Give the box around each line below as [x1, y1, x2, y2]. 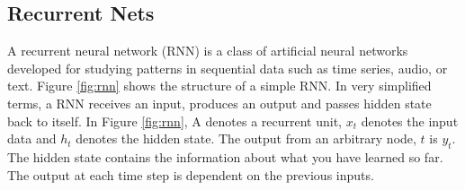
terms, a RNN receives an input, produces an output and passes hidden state [7, 93, 432, 112]
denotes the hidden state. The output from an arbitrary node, [76, 129, 416, 148]
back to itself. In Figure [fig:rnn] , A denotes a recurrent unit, [7, 111, 342, 130]
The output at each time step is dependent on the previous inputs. [7, 165, 374, 184]
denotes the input [361, 111, 459, 130]
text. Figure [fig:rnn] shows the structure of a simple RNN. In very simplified [7, 76, 432, 95]
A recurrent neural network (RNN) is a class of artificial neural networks [7, 41, 408, 60]
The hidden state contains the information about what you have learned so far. [7, 147, 443, 166]
